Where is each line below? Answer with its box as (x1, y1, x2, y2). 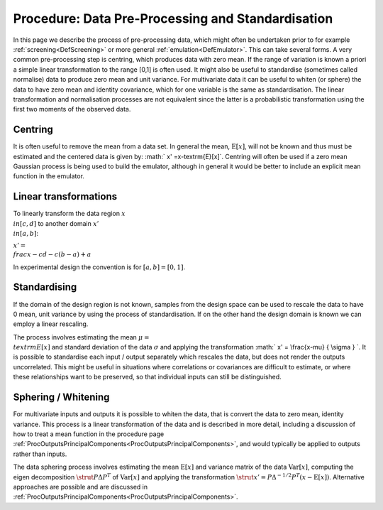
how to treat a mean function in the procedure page (13, 430, 165, 438)
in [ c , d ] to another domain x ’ (13, 219, 99, 227)
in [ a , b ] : (13, 229, 39, 238)
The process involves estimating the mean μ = (13, 332, 150, 341)
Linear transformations (13, 190, 117, 202)
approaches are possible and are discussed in (13, 482, 148, 491)
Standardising (13, 281, 77, 293)
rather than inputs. (13, 450, 67, 458)
